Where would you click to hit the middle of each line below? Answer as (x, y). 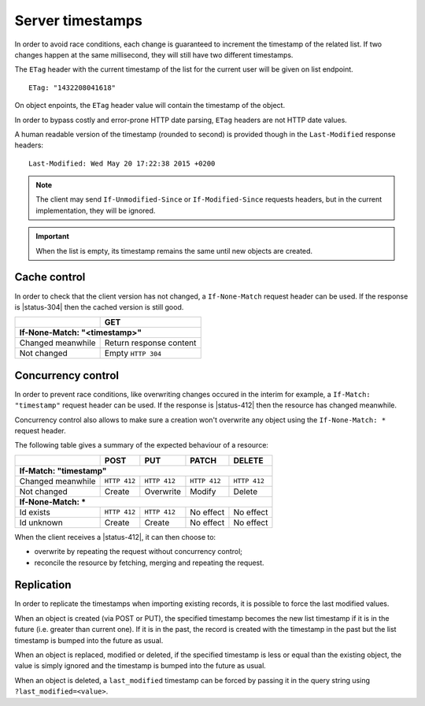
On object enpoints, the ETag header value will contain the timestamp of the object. (150, 106)
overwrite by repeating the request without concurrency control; (139, 552)
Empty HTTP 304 (133, 353)
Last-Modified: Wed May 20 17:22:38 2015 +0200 (122, 163)
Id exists (35, 512)
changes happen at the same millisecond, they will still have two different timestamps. (154, 54)
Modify (203, 491)
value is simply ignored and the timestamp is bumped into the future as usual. (140, 666)
